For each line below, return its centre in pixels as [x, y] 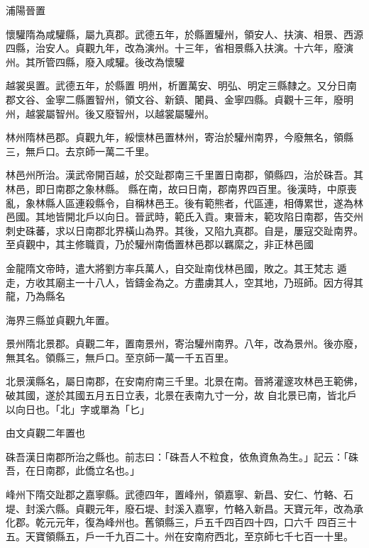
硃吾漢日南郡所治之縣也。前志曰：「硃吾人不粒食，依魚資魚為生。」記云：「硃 [182, 456]
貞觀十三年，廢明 [313, 99]
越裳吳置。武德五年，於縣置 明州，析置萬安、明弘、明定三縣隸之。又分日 [176, 85]
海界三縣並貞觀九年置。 [60, 319]
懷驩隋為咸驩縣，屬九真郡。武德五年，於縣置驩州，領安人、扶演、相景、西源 [184, 34]
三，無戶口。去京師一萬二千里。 [80, 151]
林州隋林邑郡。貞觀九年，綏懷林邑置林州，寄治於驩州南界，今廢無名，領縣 [180, 137]
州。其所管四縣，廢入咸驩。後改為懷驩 [95, 61]
